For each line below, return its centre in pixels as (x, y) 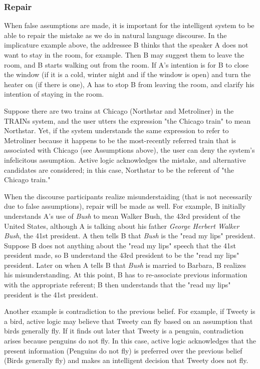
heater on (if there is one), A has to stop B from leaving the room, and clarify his (129, 84)
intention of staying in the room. (54, 94)
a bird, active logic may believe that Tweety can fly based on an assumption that (128, 321)
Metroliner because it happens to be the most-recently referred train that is (120, 140)
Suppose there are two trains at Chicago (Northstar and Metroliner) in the (119, 110)
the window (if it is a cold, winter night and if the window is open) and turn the (127, 74)
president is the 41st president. (51, 294)
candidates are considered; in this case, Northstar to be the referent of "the (119, 169)
